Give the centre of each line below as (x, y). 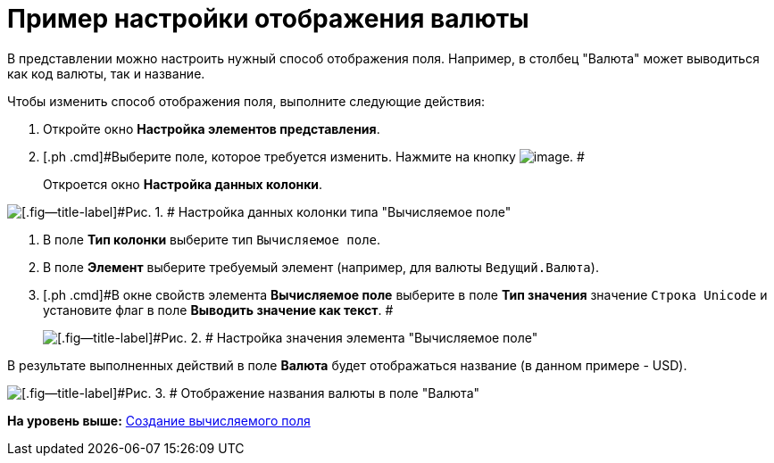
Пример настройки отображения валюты (268, 19)
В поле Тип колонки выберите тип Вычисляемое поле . (212, 239)
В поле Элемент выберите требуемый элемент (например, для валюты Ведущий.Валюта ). (321, 267)
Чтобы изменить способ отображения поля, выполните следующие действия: (246, 101)
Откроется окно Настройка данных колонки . (183, 184)
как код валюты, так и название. (106, 73)
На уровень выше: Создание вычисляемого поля (159, 420)
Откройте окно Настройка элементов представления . (212, 128)
